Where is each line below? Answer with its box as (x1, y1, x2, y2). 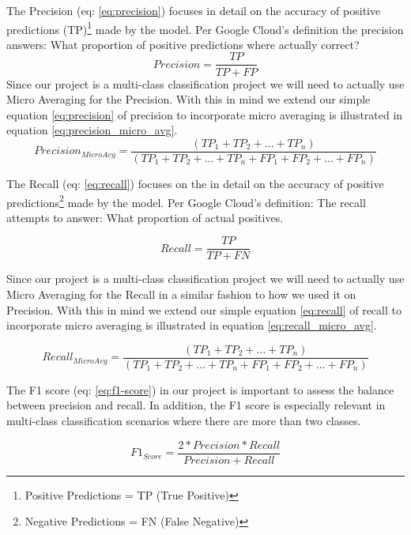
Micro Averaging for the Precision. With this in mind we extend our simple (6, 91, 371, 107)
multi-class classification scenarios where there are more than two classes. (6, 413, 361, 429)
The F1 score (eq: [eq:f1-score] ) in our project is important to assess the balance (6, 381, 394, 397)
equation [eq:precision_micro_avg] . (6, 122, 178, 138)
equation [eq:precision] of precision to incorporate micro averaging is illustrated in (6, 106, 403, 122)
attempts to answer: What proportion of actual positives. (6, 209, 284, 225)
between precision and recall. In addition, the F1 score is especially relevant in (6, 397, 386, 413)
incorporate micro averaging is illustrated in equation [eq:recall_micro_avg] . (6, 317, 377, 333)
